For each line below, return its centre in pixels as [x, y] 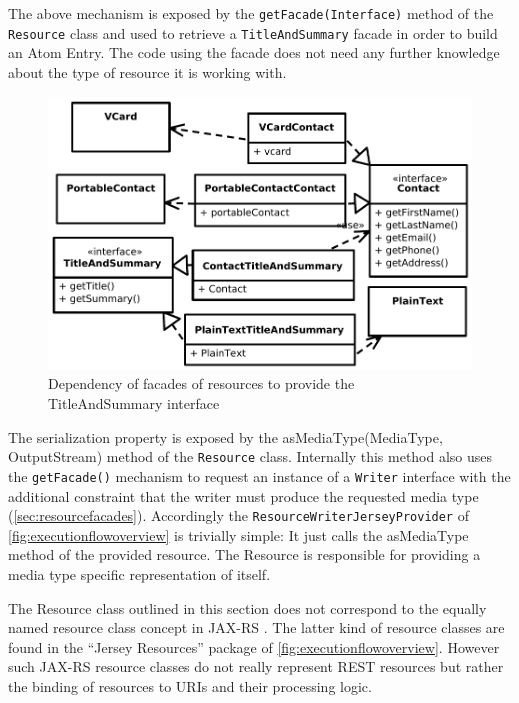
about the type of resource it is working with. [147, 71]
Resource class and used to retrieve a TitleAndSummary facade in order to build [253, 32]
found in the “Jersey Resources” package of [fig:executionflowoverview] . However [254, 646]
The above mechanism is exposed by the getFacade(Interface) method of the [251, 13]
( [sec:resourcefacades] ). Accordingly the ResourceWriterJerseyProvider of [238, 515]
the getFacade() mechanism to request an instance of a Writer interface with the [259, 475]
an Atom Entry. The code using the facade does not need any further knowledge [254, 52]
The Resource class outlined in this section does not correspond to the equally [247, 607]
